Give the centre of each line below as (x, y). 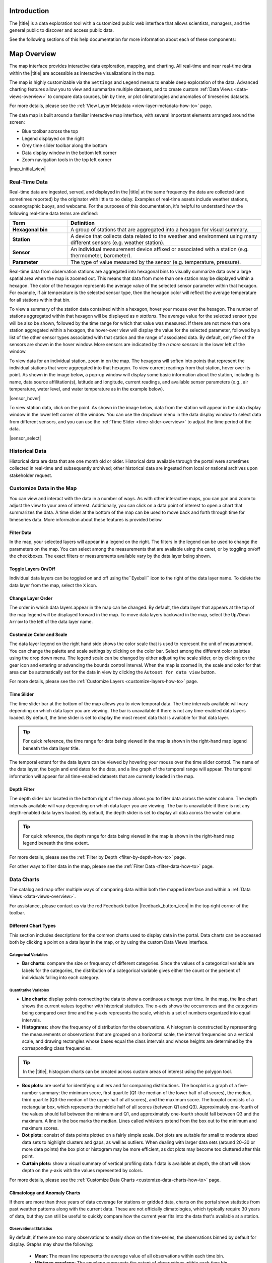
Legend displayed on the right (53, 138)
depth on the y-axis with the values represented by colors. (82, 1171)
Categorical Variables (28, 955)
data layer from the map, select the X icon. (53, 585)
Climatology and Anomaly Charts (45, 1193)
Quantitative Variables (29, 990)
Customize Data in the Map (43, 489)
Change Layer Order (31, 598)
